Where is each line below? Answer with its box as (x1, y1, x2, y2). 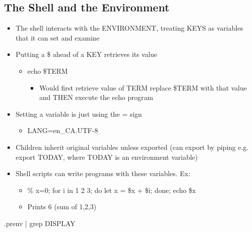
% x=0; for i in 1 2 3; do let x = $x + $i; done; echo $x (27, 185, 196, 195)
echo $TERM (27, 65, 68, 76)
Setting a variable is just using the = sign (15, 108, 142, 119)
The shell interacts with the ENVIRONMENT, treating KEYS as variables (15, 23, 244, 33)
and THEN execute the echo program (39, 92, 153, 102)
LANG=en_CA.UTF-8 (27, 125, 98, 136)
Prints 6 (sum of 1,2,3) (27, 201, 97, 212)
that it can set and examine (15, 32, 100, 43)
